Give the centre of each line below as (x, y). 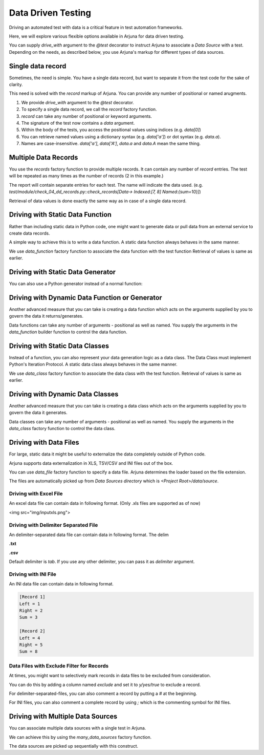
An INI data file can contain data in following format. (61, 584)
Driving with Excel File (36, 494)
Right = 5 (31, 645)
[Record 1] (32, 597)
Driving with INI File (33, 574)
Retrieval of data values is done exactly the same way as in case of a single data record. (98, 201)
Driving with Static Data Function (60, 215)
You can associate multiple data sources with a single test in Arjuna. (77, 728)
